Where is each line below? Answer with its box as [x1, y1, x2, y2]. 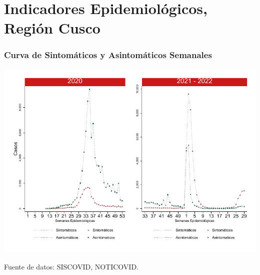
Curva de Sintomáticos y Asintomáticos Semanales [4, 49, 212, 61]
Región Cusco [4, 18, 100, 38]
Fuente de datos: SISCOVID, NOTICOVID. [4, 261, 138, 271]
